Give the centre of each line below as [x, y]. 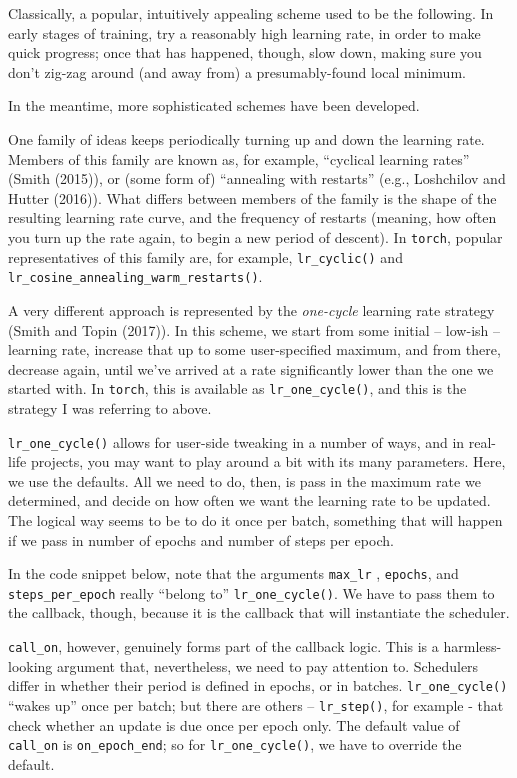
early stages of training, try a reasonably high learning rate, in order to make [244, 32]
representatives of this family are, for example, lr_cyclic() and [205, 256]
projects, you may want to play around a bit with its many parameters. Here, [268, 461]
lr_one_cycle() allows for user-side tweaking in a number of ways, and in [236, 441]
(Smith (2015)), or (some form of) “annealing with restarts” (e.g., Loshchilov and [257, 178]
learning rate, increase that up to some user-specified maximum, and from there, [254, 349]
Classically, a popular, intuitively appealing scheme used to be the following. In [251, 13]
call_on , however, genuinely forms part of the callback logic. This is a [223, 646]
